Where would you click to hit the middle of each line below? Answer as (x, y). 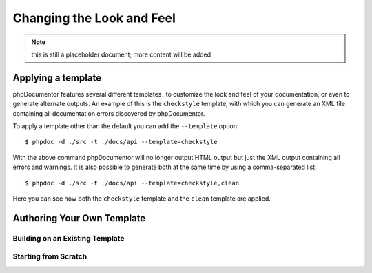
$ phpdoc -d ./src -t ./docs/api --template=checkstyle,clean (132, 183)
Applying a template (57, 78)
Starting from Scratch (50, 256)
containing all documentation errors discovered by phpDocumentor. (109, 113)
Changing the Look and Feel (94, 18)
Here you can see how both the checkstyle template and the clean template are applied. (142, 198)
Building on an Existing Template (69, 238)
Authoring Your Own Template (79, 218)
